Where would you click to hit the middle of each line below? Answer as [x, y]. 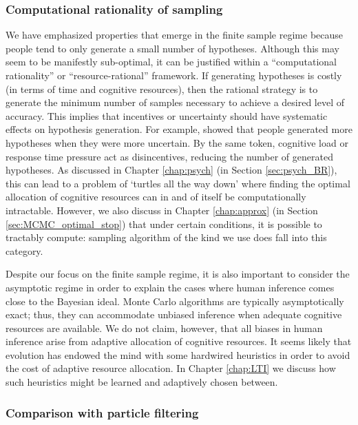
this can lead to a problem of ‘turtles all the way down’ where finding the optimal [178, 183]
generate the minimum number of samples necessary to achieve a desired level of [175, 102]
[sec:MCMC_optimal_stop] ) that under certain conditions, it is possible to [164, 224]
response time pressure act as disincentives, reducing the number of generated [169, 156]
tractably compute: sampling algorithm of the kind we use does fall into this [166, 237]
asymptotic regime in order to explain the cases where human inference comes [170, 287]
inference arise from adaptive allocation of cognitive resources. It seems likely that [179, 341]
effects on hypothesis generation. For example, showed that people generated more [179, 129]
